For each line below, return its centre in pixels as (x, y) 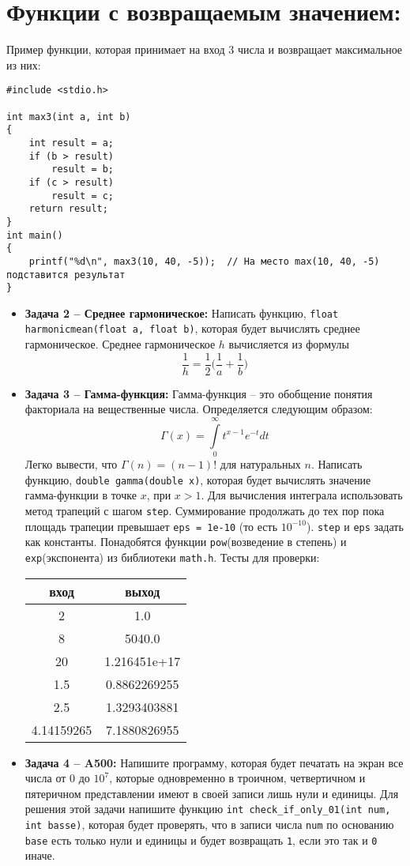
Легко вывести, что (71, 464)
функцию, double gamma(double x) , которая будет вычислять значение (198, 479)
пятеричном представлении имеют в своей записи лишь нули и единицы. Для (212, 793)
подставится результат (66, 275)
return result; (68, 209)
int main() (35, 235)
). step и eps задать (355, 526)
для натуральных (260, 464)
